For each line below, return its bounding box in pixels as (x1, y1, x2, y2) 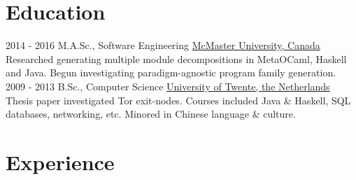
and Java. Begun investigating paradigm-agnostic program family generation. (6, 65, 336, 80)
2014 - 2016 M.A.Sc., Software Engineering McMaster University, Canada (6, 38, 320, 53)
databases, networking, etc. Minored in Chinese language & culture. (6, 106, 296, 121)
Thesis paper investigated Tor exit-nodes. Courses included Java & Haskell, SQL (6, 92, 351, 107)
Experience (6, 147, 115, 176)
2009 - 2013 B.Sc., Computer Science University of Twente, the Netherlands (6, 78, 330, 93)
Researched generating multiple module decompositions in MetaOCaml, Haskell (6, 51, 347, 66)
